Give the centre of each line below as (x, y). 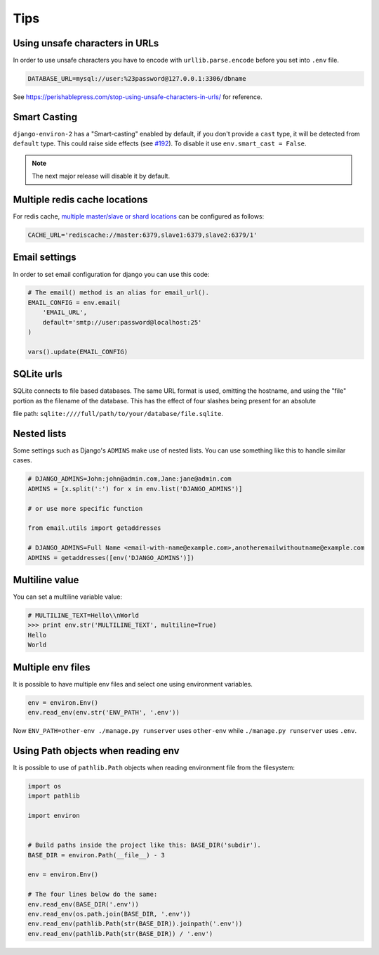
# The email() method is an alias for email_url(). (119, 293)
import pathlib (54, 796)
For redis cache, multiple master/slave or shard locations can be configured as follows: (139, 216)
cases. (22, 460)
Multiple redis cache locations (80, 199)
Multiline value (46, 580)
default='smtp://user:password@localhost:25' (122, 322)
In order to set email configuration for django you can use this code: (111, 274)
